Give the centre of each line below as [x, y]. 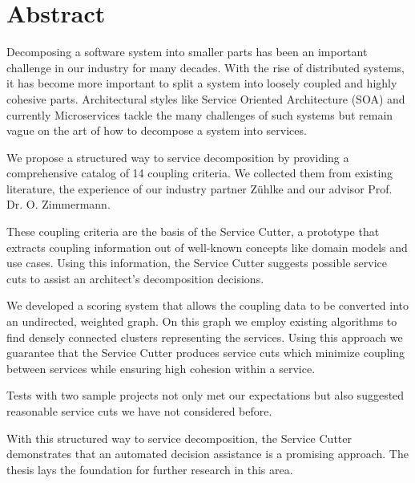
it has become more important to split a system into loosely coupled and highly [202, 83]
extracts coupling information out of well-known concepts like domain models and [207, 247]
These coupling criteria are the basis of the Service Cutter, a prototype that [193, 231]
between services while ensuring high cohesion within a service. [161, 368]
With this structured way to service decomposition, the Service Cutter [179, 438]
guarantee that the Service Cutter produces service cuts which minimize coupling [206, 353]
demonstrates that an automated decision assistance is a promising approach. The [207, 454]
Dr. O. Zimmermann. [58, 204]
